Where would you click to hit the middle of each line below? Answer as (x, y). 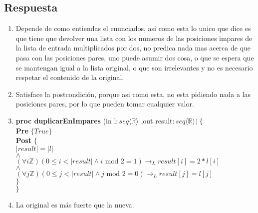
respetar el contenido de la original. (70, 77)
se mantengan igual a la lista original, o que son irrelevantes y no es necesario (134, 67)
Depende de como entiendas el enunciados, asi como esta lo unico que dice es (133, 28)
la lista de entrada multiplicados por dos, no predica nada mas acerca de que (133, 48)
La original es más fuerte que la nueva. (75, 204)
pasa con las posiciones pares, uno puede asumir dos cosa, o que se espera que (135, 57)
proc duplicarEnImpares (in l (66, 120)
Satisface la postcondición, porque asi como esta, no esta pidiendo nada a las (133, 94)
